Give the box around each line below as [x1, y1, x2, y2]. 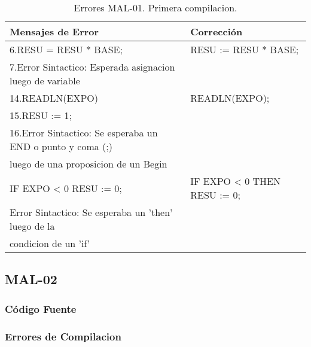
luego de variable [10, 74, 80, 87]
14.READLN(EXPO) [10, 91, 99, 105]
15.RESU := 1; [10, 108, 72, 122]
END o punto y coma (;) [10, 139, 113, 153]
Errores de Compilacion [5, 328, 121, 343]
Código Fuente [5, 301, 77, 316]
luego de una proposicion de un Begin [10, 157, 167, 171]
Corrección [190, 25, 243, 38]
